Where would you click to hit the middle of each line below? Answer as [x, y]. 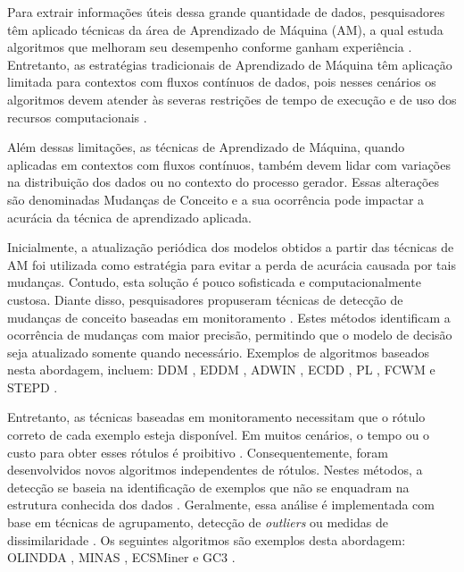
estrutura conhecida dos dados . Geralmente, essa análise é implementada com [221, 505]
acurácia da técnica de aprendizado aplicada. [129, 217]
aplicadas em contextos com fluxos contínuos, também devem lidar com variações [229, 164]
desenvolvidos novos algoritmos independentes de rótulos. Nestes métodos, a [215, 470]
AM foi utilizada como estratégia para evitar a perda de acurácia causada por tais [232, 264]
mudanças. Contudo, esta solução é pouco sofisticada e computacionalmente [214, 282]
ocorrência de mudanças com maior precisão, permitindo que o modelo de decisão [230, 335]
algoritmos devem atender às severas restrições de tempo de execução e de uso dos [232, 99]
